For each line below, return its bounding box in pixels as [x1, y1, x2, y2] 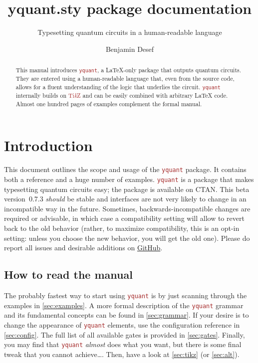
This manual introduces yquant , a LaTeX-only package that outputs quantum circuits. [15, 66, 242, 74]
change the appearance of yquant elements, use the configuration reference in [4, 319, 240, 330]
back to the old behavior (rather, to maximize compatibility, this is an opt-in [4, 222, 240, 233]
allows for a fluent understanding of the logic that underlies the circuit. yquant [15, 82, 221, 91]
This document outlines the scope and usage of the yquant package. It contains [4, 164, 247, 175]
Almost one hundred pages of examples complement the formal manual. [15, 99, 202, 108]
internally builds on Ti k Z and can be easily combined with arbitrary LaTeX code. [15, 91, 228, 100]
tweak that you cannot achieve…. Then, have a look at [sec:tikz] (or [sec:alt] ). [4, 349, 240, 359]
